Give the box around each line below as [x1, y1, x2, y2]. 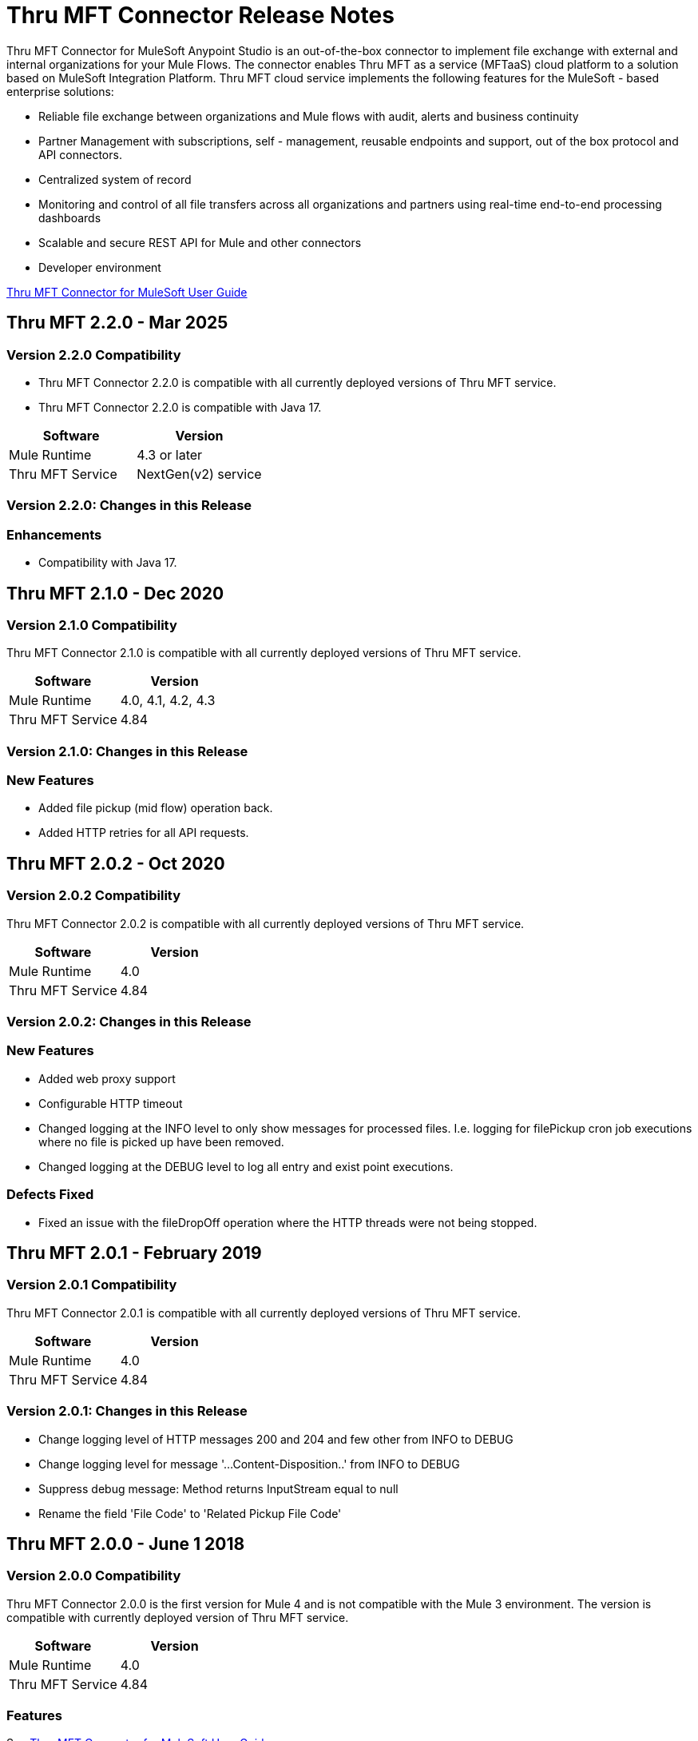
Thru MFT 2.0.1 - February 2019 [6, 1242, 262, 1263]
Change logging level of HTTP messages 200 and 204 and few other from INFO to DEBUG [38, 1432, 514, 1446]
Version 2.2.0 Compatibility [6, 346, 181, 363]
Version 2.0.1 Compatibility [6, 1277, 177, 1293]
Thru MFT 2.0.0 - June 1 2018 [6, 1533, 245, 1554]
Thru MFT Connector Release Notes [6, 2, 395, 29]
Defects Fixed [6, 1186, 94, 1203]
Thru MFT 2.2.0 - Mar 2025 [6, 313, 228, 333]
